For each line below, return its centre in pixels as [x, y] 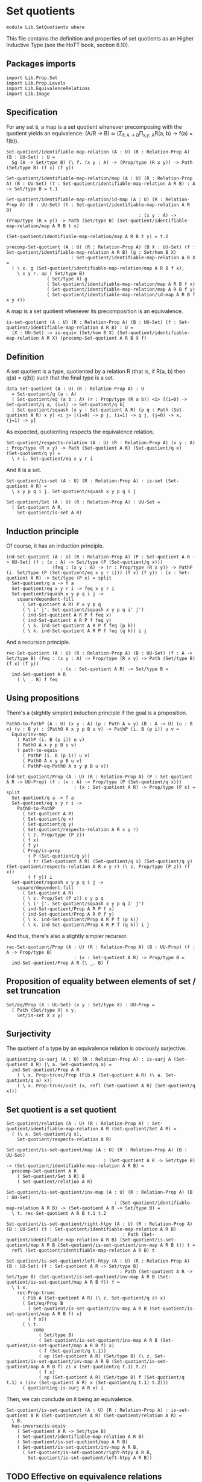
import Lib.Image [28, 94]
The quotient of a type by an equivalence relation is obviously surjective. [96, 1048]
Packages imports [41, 64]
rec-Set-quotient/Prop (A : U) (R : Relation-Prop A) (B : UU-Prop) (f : [101, 947]
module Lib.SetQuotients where [46, 27]
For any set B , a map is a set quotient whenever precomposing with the [94, 127]
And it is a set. [24, 470]
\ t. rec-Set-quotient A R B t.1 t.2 [59, 1214]
